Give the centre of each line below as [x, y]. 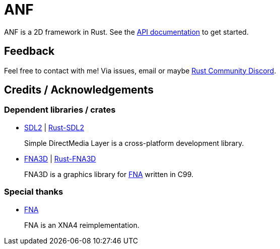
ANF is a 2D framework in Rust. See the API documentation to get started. [126, 32]
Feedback [29, 51]
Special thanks [34, 192]
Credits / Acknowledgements [79, 90]
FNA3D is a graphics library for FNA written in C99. [109, 174]
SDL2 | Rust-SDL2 [54, 127]
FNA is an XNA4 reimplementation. [82, 225]
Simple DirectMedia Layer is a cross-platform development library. [134, 143]
